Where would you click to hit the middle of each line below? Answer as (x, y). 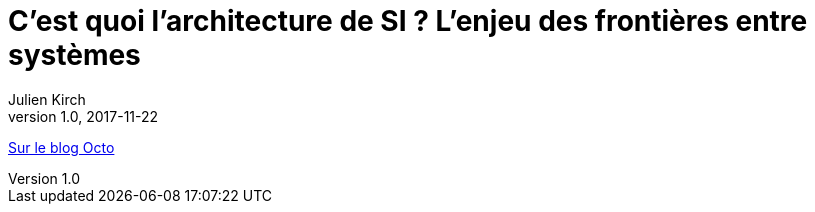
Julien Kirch (47, 99)
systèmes (74, 55)
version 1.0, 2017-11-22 (83, 116)
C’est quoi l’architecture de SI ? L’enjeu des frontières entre (408, 21)
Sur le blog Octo (61, 147)
